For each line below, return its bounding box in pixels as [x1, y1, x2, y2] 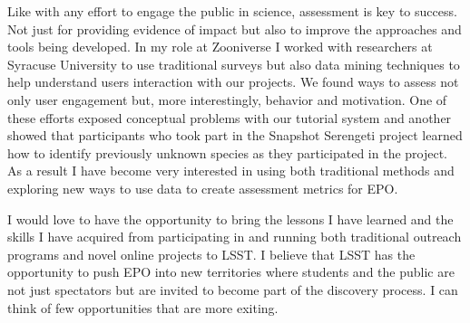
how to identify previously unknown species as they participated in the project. [7, 143, 448, 162]
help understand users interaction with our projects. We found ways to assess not [7, 72, 459, 91]
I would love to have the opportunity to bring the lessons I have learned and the [7, 209, 454, 228]
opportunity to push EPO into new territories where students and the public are [7, 262, 455, 281]
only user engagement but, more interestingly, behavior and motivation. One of [7, 90, 447, 109]
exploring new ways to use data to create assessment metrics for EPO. [7, 178, 398, 197]
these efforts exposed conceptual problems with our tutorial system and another [7, 108, 452, 127]
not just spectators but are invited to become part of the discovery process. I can [7, 280, 458, 299]
